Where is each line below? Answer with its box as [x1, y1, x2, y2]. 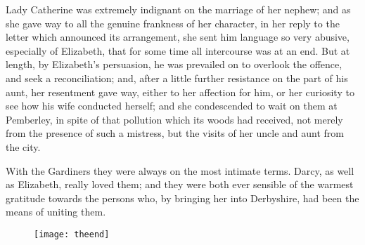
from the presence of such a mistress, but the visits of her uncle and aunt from [6, 126, 344, 140]
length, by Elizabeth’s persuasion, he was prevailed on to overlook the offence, [6, 57, 342, 72]
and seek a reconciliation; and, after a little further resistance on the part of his [6, 70, 348, 85]
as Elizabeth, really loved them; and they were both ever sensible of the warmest [6, 177, 354, 192]
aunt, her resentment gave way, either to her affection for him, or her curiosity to [6, 84, 354, 99]
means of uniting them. [6, 204, 106, 219]
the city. [6, 139, 41, 154]
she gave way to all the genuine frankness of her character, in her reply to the [6, 15, 340, 30]
